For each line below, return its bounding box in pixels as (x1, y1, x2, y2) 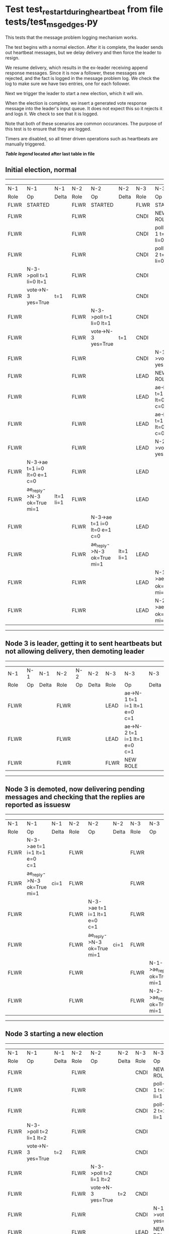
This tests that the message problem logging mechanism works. (5, 34, 138, 41)
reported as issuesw (5, 800, 71, 809)
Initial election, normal (5, 165, 77, 174)
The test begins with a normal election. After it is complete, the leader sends (5, 44, 163, 50)
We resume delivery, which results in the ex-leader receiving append (5, 64, 148, 71)
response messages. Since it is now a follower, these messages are (5, 70, 145, 76)
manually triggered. (5, 141, 46, 147)
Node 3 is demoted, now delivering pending (5, 785, 145, 793)
